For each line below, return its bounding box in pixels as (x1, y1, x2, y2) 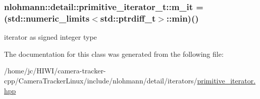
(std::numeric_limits (4, 12, 90, 24)
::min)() (166, 12, 199, 24)
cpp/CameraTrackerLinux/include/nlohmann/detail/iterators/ (4, 75, 197, 85)
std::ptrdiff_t (100, 12, 156, 24)
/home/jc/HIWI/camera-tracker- (4, 65, 106, 76)
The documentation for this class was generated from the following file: (4, 48, 224, 59)
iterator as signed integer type (4, 32, 97, 42)
